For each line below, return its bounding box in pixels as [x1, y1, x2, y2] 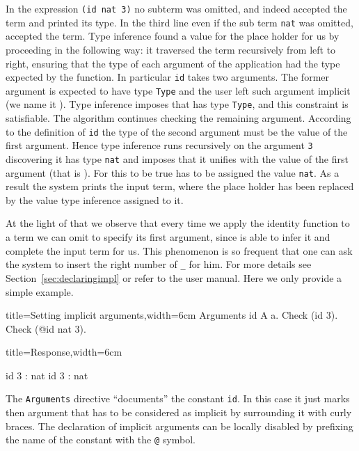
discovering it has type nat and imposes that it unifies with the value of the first [6, 151, 349, 166]
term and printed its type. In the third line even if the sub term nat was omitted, [6, 15, 353, 29]
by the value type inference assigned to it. [6, 192, 184, 207]
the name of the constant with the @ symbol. [6, 432, 196, 447]
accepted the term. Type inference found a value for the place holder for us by [6, 29, 340, 43]
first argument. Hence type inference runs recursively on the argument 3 [6, 138, 313, 152]
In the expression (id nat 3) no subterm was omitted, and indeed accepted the [6, 1, 347, 15]
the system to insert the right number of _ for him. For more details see [6, 257, 312, 271]
